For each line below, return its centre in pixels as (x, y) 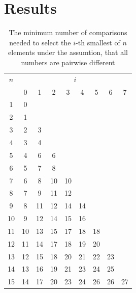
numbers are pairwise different (68, 62)
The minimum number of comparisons (68, 32)
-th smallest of (98, 42)
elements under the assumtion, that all (68, 52)
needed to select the (40, 42)
